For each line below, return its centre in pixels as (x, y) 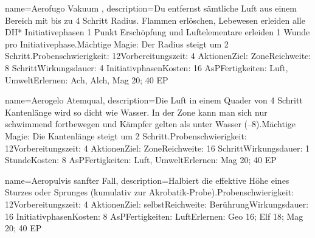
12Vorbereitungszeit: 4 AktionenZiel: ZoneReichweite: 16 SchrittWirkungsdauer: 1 (157, 148)
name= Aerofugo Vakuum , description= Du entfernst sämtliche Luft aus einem (151, 8)
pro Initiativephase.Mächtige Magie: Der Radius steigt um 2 (117, 44)
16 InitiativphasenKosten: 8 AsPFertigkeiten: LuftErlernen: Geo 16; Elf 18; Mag (154, 216)
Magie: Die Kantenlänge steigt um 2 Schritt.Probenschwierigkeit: (126, 135)
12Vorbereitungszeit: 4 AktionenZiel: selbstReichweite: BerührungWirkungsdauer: (157, 204)
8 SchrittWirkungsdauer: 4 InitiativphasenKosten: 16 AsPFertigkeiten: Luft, (147, 67)
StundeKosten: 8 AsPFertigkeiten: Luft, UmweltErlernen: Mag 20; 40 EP (141, 160)
